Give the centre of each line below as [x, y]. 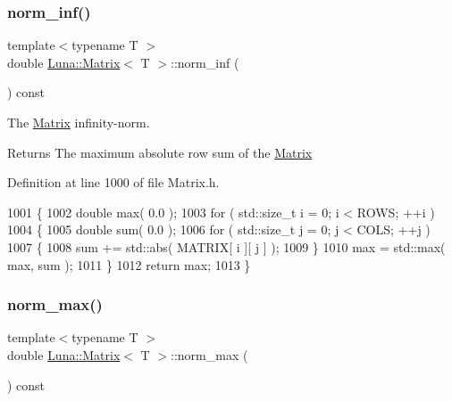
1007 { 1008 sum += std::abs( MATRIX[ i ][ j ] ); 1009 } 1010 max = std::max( [226, 246]
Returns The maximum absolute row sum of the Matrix [160, 152]
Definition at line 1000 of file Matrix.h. [113, 182]
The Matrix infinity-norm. [79, 122]
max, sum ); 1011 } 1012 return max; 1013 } [129, 264]
